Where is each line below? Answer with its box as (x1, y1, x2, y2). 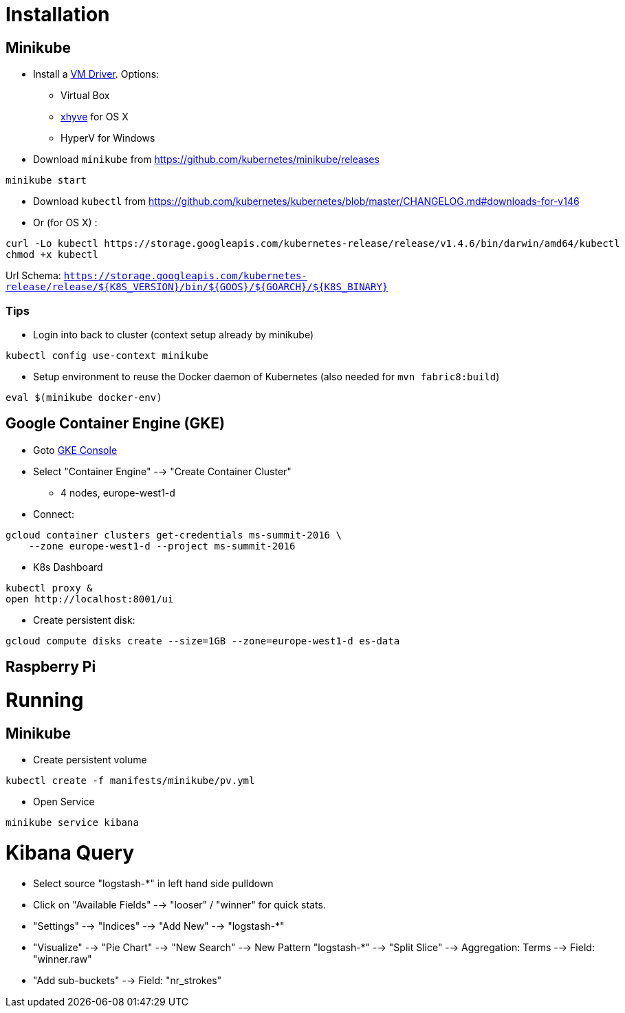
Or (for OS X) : (33, 217, 98, 229)
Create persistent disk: (33, 613, 135, 626)
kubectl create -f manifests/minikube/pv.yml (6, 775, 255, 787)
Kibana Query (6, 840, 134, 864)
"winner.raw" (33, 952, 92, 965)
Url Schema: (6, 270, 61, 282)
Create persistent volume (33, 754, 147, 766)
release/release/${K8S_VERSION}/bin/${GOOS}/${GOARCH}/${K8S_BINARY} (6, 281, 388, 293)
